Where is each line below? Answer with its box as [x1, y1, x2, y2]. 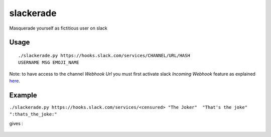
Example [9, 91, 37, 99]
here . [9, 78, 20, 84]
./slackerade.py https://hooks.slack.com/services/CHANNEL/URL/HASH [18, 53, 190, 58]
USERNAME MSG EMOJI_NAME [18, 60, 79, 65]
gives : [9, 120, 24, 126]
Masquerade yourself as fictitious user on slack [9, 25, 107, 31]
